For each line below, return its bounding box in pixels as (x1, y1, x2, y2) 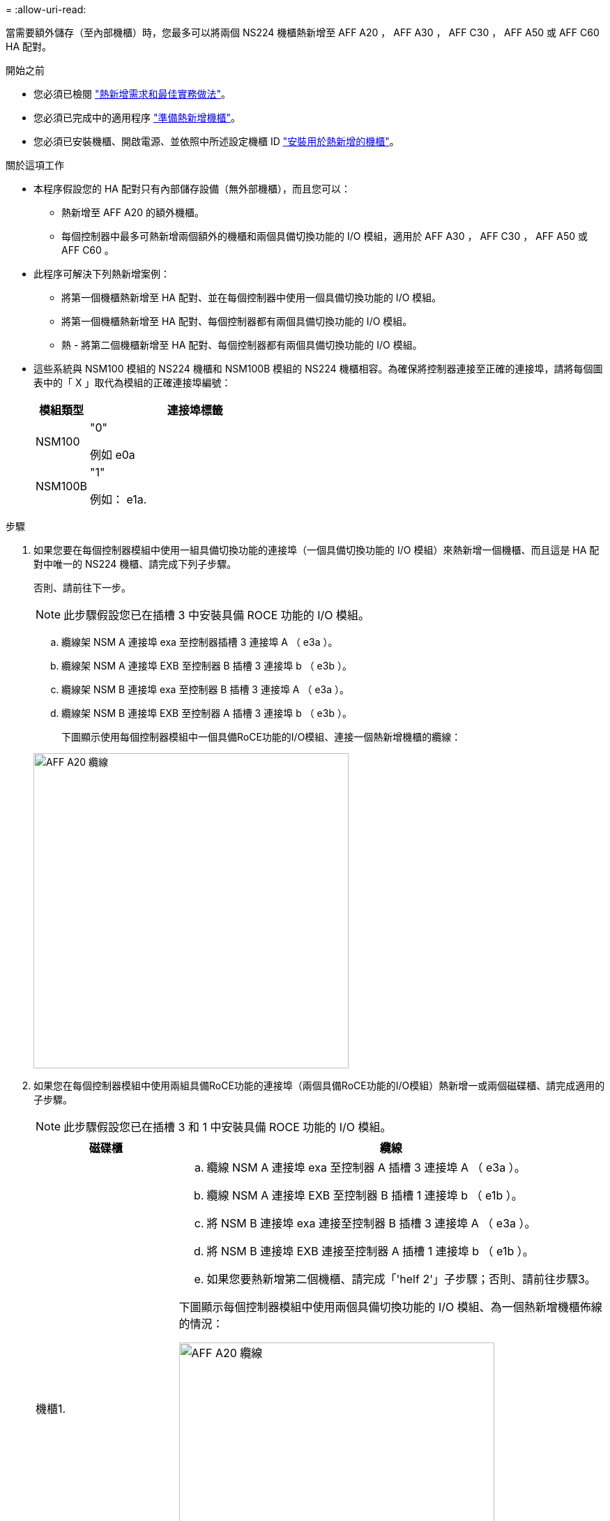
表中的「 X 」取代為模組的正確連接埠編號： (33, 377, 231, 388)
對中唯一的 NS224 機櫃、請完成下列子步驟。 (33, 558, 237, 570)
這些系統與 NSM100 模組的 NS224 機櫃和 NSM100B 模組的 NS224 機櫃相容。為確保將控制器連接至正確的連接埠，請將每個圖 (33, 363, 603, 374)
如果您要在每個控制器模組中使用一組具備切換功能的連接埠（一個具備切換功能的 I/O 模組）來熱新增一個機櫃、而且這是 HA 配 (33, 544, 600, 556)
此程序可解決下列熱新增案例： (33, 268, 170, 280)
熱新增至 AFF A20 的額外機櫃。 (61, 206, 205, 218)
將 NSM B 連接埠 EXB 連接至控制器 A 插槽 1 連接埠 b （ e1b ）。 (206, 1244, 534, 1258)
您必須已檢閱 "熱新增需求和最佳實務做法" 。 (33, 88, 231, 100)
